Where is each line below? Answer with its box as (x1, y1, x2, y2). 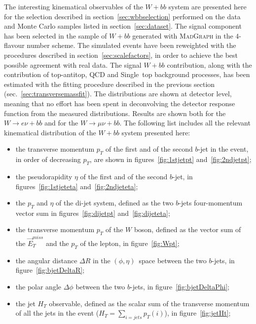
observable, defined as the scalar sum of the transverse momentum (49, 298, 250, 308)
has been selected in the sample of (4, 30, 107, 40)
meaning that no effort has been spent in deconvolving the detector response (4, 98, 235, 108)
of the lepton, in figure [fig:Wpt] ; (80, 238, 180, 248)
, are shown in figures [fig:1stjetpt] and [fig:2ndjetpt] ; (90, 154, 252, 164)
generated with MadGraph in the (132, 30, 233, 40)
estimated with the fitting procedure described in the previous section (4, 79, 215, 89)
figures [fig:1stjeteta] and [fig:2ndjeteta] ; (15, 181, 138, 191)
